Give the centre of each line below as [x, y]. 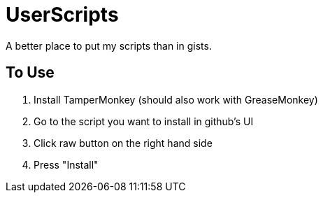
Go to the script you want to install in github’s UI [144, 121]
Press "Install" [66, 164]
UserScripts [62, 15]
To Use [30, 73]
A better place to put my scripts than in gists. [109, 45]
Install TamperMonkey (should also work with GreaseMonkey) [176, 99]
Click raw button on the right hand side [123, 143]
